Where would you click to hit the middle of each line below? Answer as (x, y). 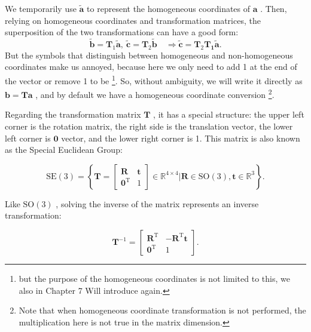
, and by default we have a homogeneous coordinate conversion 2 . (155, 93)
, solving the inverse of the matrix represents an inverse (157, 203)
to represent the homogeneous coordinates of (169, 8)
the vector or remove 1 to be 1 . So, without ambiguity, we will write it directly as (154, 79)
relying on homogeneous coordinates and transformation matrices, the (133, 20)
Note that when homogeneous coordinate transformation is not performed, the (162, 310)
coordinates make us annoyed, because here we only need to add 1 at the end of (151, 67)
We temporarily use (41, 8)
